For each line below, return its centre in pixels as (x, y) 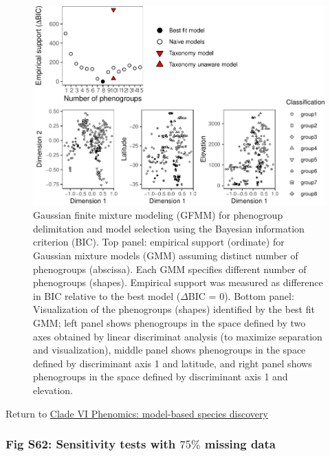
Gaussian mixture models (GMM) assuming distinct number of (166, 255)
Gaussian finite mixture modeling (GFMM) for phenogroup (158, 215)
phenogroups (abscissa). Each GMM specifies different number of (170, 269)
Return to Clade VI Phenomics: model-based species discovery (137, 413)
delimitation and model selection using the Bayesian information (169, 228)
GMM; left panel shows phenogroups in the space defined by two (169, 322)
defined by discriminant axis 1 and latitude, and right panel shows (173, 363)
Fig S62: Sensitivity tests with (91, 444)
